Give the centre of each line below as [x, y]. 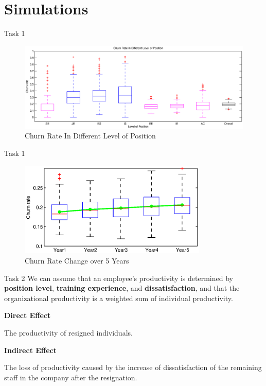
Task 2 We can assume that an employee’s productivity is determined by [119, 278]
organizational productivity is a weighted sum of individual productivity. [119, 298]
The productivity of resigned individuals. [68, 332]
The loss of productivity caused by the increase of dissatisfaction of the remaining [133, 367]
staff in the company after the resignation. [71, 377]
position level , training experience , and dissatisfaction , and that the [122, 288]
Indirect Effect [31, 350]
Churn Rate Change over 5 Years [77, 260]
